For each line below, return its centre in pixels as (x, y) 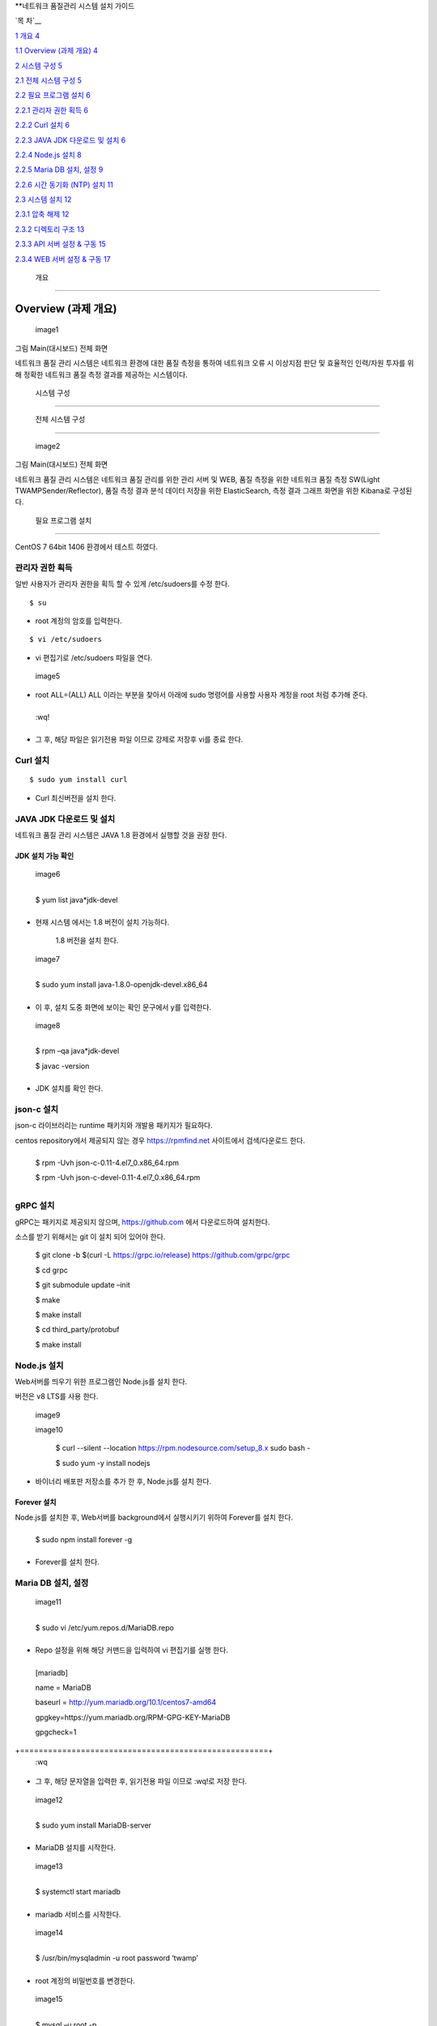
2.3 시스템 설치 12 (43, 199)
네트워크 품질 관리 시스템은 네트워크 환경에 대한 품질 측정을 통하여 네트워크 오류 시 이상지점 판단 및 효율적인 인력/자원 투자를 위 (214, 363)
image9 (48, 1415)
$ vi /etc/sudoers (66, 639)
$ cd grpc (52, 1270)
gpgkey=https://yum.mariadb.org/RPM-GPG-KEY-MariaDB (133, 1717)
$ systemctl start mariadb (78, 1891)
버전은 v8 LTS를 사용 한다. (57, 1396)
